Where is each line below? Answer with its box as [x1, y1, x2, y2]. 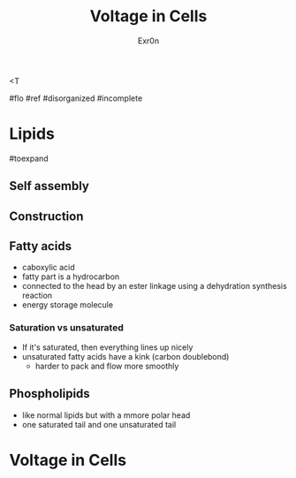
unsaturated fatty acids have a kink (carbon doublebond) [21, 351, 230, 361]
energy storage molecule [21, 300, 113, 310]
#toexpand [9, 153, 49, 163]
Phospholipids [9, 386, 90, 401]
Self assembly [9, 178, 90, 193]
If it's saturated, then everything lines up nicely [21, 342, 194, 353]
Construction [9, 209, 84, 224]
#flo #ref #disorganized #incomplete [9, 93, 143, 103]
